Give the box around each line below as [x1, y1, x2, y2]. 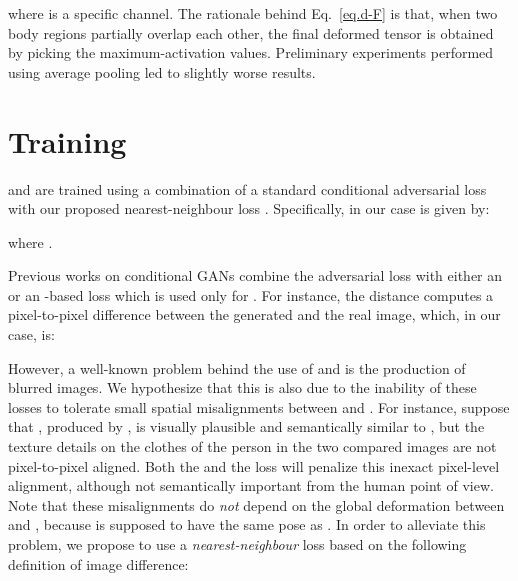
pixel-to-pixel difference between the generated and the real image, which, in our [8, 304, 501, 325]
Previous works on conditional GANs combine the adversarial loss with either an [8, 265, 503, 286]
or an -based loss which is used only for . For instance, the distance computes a [8, 284, 494, 305]
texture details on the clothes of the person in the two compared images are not [8, 436, 497, 457]
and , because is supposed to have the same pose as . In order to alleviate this [8, 514, 486, 535]
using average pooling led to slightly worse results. [8, 61, 316, 82]
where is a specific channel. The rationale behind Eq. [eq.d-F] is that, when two [8, 3, 498, 23]
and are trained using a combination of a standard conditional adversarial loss [8, 178, 487, 199]
